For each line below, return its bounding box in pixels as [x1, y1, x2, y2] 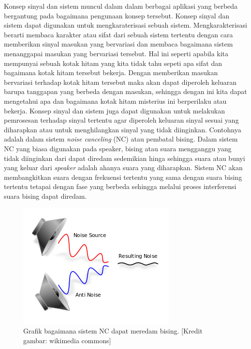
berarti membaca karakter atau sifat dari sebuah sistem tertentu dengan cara [4, 29, 233, 39]
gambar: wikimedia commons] [23, 335, 111, 345]
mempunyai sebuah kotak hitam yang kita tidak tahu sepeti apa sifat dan [4, 58, 222, 68]
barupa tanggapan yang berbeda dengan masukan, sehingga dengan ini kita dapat [4, 86, 247, 96]
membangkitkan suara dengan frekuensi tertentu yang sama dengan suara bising [4, 172, 242, 182]
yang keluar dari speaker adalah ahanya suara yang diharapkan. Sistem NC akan [4, 162, 243, 173]
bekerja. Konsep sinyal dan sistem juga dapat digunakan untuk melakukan [4, 105, 225, 115]
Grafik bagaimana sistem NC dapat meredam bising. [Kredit [23, 326, 203, 336]
